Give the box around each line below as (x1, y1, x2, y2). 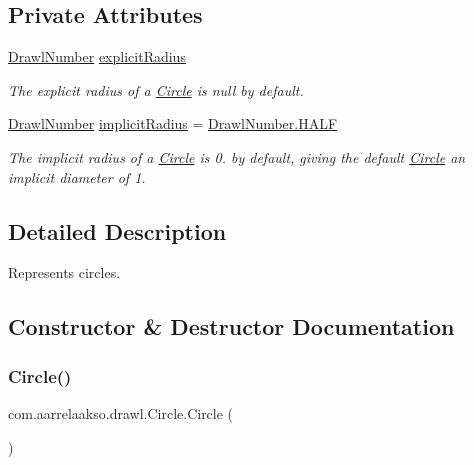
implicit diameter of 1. (8, 166, 146, 187)
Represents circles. (8, 262, 121, 283)
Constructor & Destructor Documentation (8, 311, 455, 342)
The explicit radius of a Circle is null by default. (8, 79, 304, 100)
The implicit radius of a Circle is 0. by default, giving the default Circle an (8, 146, 466, 167)
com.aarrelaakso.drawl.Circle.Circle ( (8, 402, 234, 423)
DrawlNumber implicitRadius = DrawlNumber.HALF (8, 113, 338, 134)
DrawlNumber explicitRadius (8, 46, 186, 67)
